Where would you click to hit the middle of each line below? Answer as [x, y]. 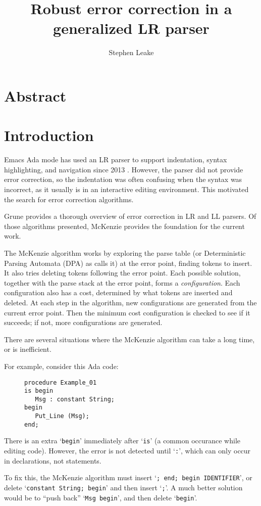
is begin [39, 391]
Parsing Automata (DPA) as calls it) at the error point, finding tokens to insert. [128, 263]
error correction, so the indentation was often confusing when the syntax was [123, 179]
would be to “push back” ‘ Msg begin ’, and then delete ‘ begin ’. [101, 497]
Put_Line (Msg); [62, 416]
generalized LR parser [131, 28]
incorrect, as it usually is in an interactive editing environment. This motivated [126, 189]
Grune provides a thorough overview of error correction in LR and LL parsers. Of [130, 216]
